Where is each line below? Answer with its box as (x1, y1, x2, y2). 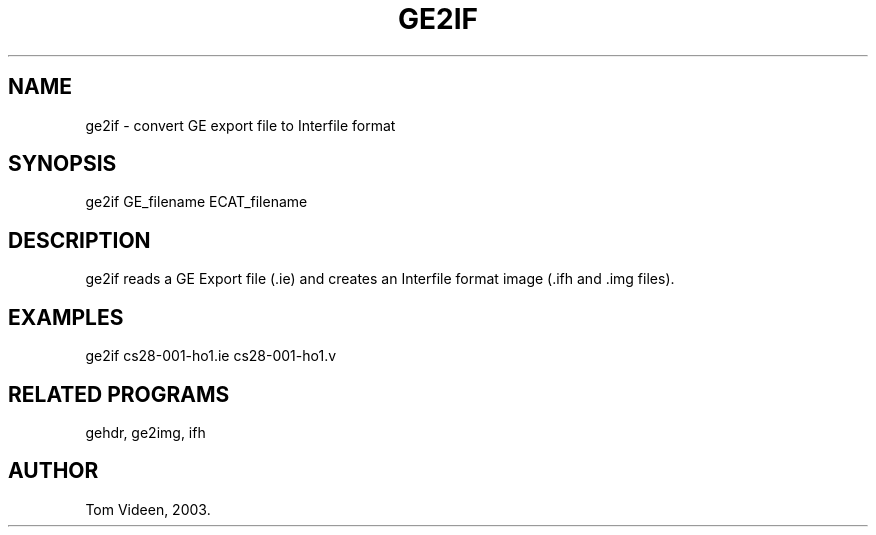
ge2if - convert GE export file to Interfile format (85, 116, 396, 134)
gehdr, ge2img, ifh (85, 423, 206, 441)
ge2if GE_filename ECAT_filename (85, 193, 308, 211)
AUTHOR (8, 458, 99, 484)
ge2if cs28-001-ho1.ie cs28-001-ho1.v (85, 347, 337, 365)
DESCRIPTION (8, 227, 151, 253)
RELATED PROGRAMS (8, 381, 230, 407)
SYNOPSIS (8, 151, 117, 177)
